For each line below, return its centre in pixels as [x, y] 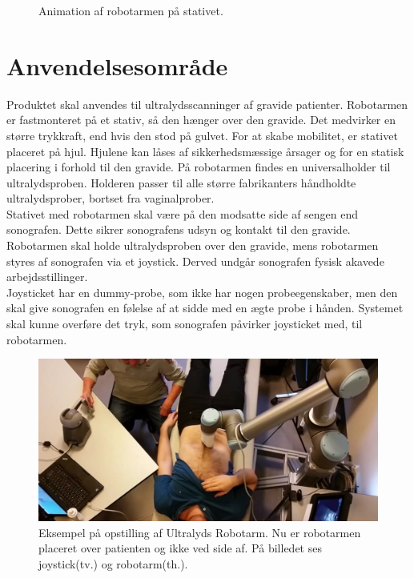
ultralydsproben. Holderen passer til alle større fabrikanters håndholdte [181, 182]
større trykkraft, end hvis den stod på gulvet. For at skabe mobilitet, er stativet [202, 135]
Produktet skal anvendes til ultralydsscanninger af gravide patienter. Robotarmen [207, 104]
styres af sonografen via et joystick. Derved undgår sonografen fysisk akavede [195, 261]
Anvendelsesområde [117, 65]
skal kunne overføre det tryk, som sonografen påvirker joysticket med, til [185, 324]
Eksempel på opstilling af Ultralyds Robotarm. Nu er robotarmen [200, 532]
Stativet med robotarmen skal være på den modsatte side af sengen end [183, 213]
